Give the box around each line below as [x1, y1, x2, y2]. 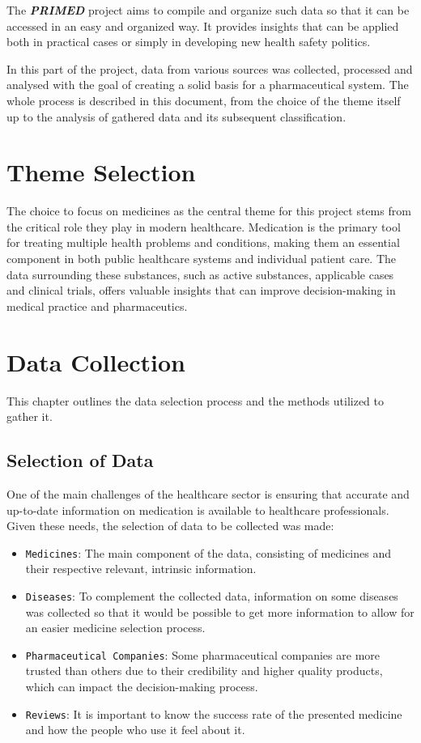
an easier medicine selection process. [25, 619, 206, 636]
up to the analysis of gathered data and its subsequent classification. [6, 108, 347, 125]
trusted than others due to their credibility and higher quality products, [25, 662, 383, 679]
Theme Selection [6, 155, 196, 189]
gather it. [6, 408, 53, 425]
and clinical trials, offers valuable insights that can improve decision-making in [6, 282, 396, 299]
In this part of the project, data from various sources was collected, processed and [6, 60, 413, 77]
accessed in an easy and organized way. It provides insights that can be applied [6, 17, 399, 34]
